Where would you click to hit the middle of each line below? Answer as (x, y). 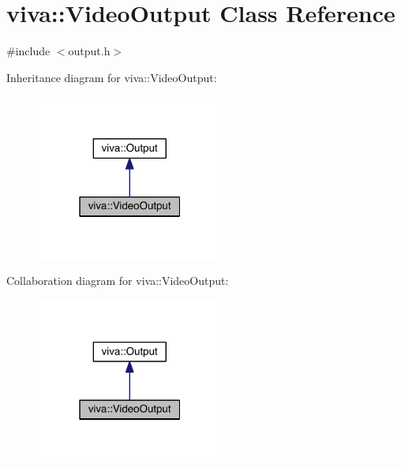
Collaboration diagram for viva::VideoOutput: (118, 281)
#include (28, 51)
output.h (89, 51)
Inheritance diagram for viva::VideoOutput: (112, 77)
